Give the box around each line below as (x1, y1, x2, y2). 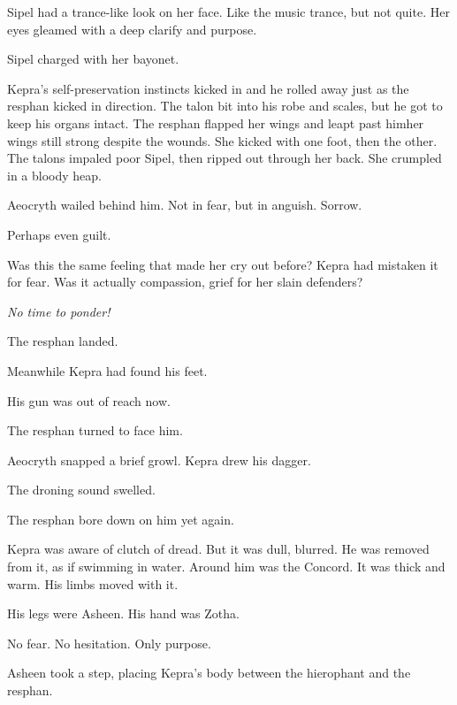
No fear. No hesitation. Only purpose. (7, 633, 211, 652)
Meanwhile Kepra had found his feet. (7, 361, 208, 379)
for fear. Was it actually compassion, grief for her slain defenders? (7, 272, 363, 291)
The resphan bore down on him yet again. (7, 510, 234, 528)
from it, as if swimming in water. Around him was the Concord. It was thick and (7, 557, 446, 576)
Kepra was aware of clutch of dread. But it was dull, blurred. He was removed (7, 540, 430, 558)
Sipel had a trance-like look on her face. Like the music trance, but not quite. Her (7, 3, 450, 20)
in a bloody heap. (7, 165, 102, 184)
